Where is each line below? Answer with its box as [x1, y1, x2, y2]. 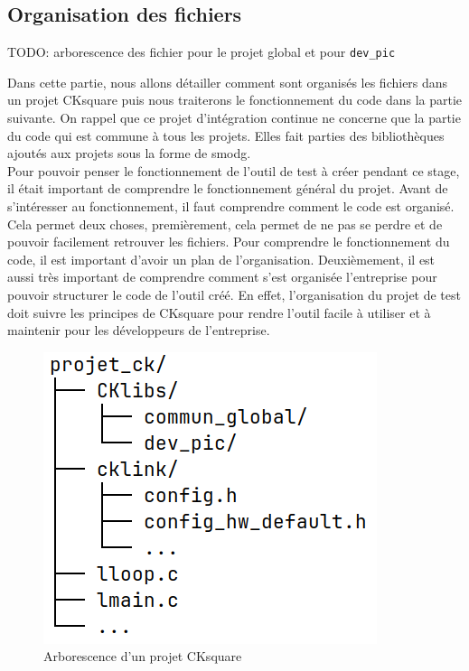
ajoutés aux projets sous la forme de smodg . [7, 144, 251, 163]
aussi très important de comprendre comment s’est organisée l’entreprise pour [7, 267, 437, 286]
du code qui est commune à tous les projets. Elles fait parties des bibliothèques [7, 126, 445, 144]
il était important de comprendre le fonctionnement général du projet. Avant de [7, 179, 448, 198]
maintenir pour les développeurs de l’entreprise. [7, 321, 270, 340]
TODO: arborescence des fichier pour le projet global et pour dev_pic [7, 42, 396, 61]
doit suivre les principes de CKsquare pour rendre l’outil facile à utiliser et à [7, 303, 431, 322]
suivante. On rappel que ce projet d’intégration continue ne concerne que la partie [7, 108, 461, 127]
